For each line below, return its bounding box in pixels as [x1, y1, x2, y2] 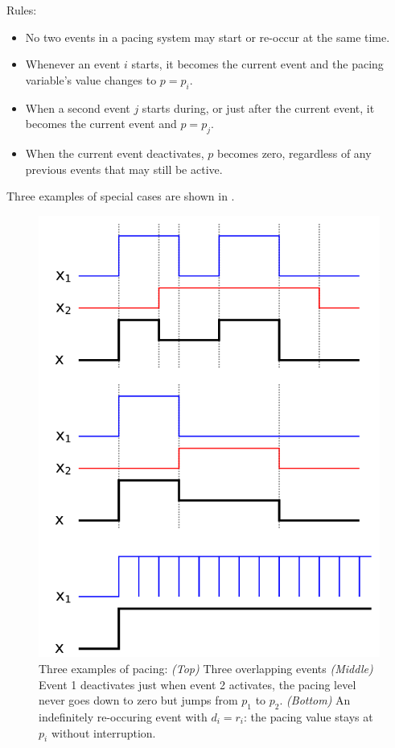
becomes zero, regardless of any [216, 144, 372, 161]
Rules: [6, 2, 37, 18]
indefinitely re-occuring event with [39, 708, 208, 725]
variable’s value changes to [25, 71, 157, 88]
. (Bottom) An [279, 692, 351, 709]
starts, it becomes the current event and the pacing [131, 56, 384, 72]
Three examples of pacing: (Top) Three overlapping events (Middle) [39, 659, 373, 676]
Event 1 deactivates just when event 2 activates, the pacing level [39, 676, 356, 692]
